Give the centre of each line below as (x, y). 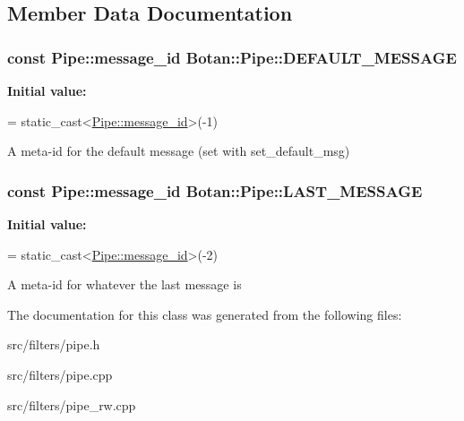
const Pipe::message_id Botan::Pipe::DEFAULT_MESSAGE (232, 57)
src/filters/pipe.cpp (60, 374)
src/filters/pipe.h (54, 344)
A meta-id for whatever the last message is (125, 284)
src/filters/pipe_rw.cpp (72, 404)
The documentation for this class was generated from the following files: (205, 314)
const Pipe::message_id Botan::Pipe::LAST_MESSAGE (215, 190)
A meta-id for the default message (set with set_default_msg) (179, 151)
